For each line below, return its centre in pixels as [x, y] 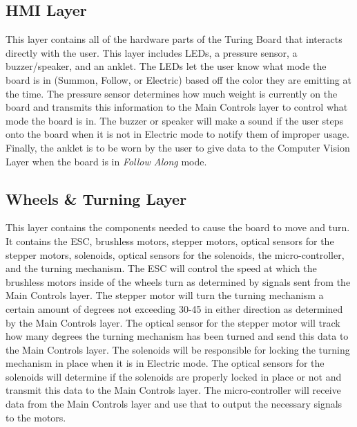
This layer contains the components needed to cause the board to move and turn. [178, 227]
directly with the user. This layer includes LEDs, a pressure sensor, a [152, 52]
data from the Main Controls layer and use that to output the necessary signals [174, 404]
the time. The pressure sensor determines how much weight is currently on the [172, 93]
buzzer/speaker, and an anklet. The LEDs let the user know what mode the [166, 66]
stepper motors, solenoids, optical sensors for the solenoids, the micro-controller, [175, 254]
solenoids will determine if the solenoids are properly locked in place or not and [174, 376]
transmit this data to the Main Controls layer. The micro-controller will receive [173, 390]
